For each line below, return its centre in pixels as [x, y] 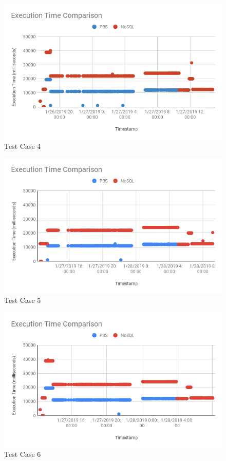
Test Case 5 [23, 300]
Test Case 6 [23, 454]
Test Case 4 [23, 146]
